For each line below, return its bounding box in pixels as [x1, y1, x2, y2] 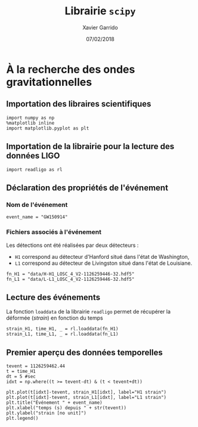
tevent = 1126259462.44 [6, 363, 66, 369]
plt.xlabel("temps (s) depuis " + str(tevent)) [6, 405, 127, 411]
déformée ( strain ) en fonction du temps [6, 314, 103, 321]
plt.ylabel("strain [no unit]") [6, 410, 86, 416]
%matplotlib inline [6, 120, 55, 126]
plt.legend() [6, 416, 39, 422]
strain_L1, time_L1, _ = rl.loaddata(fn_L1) [6, 331, 119, 338]
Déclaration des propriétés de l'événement [6, 182, 169, 193]
